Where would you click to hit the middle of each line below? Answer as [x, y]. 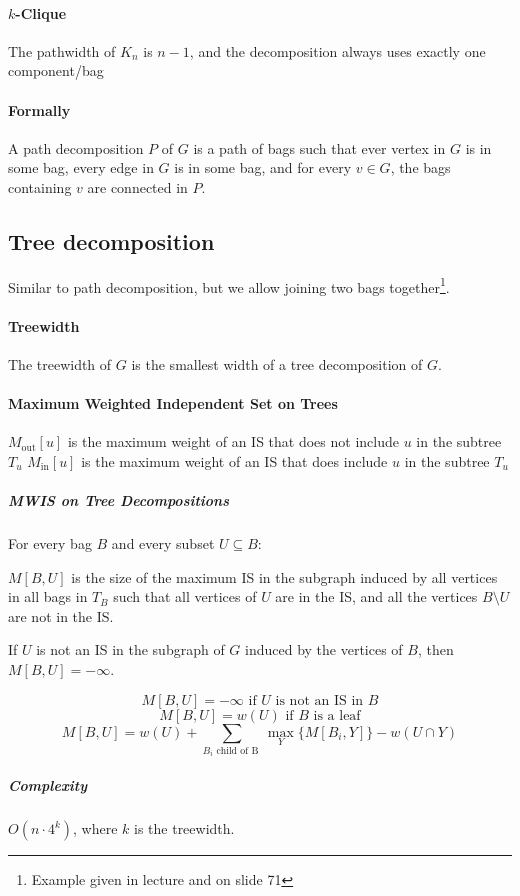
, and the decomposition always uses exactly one [337, 50]
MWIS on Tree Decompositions [119, 499]
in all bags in [48, 596]
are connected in [137, 186]
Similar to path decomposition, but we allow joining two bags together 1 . [229, 285]
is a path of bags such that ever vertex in [319, 147]
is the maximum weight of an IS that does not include [233, 441]
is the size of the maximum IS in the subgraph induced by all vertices [284, 576]
